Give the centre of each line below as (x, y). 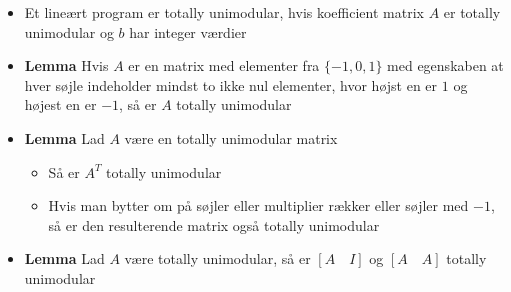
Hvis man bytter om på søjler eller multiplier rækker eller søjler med (258, 205)
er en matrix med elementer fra (224, 65)
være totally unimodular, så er (217, 258)
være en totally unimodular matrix (231, 137)
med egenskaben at (445, 65)
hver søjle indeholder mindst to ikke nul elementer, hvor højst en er (231, 84)
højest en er (60, 104)
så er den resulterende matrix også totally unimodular (214, 224)
